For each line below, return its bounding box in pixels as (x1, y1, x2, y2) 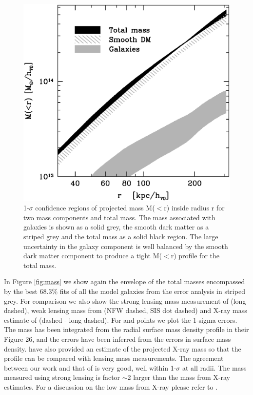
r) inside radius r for (164, 203, 225, 213)
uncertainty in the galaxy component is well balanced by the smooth (23, 241, 228, 251)
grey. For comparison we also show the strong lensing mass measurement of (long (4, 295, 246, 306)
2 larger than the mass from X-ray (127, 372, 230, 382)
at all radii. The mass (182, 362, 247, 373)
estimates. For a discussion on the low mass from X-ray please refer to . (4, 381, 218, 392)
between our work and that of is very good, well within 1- (4, 362, 176, 373)
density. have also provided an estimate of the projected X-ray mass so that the (4, 343, 241, 353)
